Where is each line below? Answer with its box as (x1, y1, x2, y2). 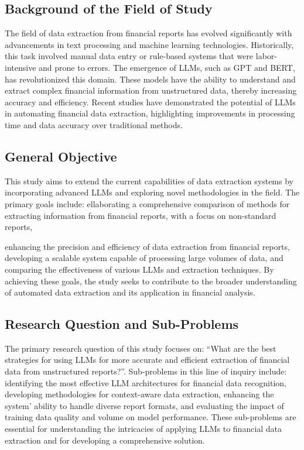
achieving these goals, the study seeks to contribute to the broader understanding (5, 274, 297, 287)
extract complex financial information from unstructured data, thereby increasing (5, 84, 297, 97)
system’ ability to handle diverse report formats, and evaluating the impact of (5, 399, 284, 411)
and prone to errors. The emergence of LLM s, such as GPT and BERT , (39, 61, 295, 73)
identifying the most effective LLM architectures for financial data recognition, (5, 376, 286, 389)
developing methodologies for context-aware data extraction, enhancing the (5, 388, 274, 400)
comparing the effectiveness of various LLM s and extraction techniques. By (5, 263, 274, 275)
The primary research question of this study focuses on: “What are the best (5, 342, 276, 354)
